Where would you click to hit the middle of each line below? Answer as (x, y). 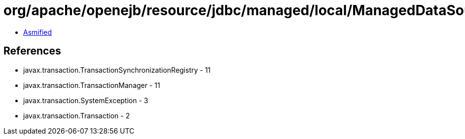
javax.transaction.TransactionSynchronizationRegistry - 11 (117, 70)
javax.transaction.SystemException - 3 (86, 100)
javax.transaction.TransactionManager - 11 (92, 85)
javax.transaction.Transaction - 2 (77, 115)
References (32, 51)
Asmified (38, 32)
